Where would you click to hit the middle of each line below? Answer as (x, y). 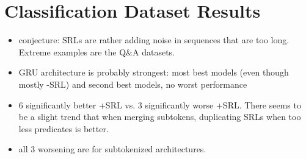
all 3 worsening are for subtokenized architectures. (112, 149)
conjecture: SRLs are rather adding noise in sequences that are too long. (154, 40)
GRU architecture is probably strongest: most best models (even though (154, 72)
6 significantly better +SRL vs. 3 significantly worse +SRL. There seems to (160, 104)
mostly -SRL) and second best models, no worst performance (133, 84)
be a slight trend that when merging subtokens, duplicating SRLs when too (160, 117)
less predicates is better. (64, 128)
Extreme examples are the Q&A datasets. (97, 51)
